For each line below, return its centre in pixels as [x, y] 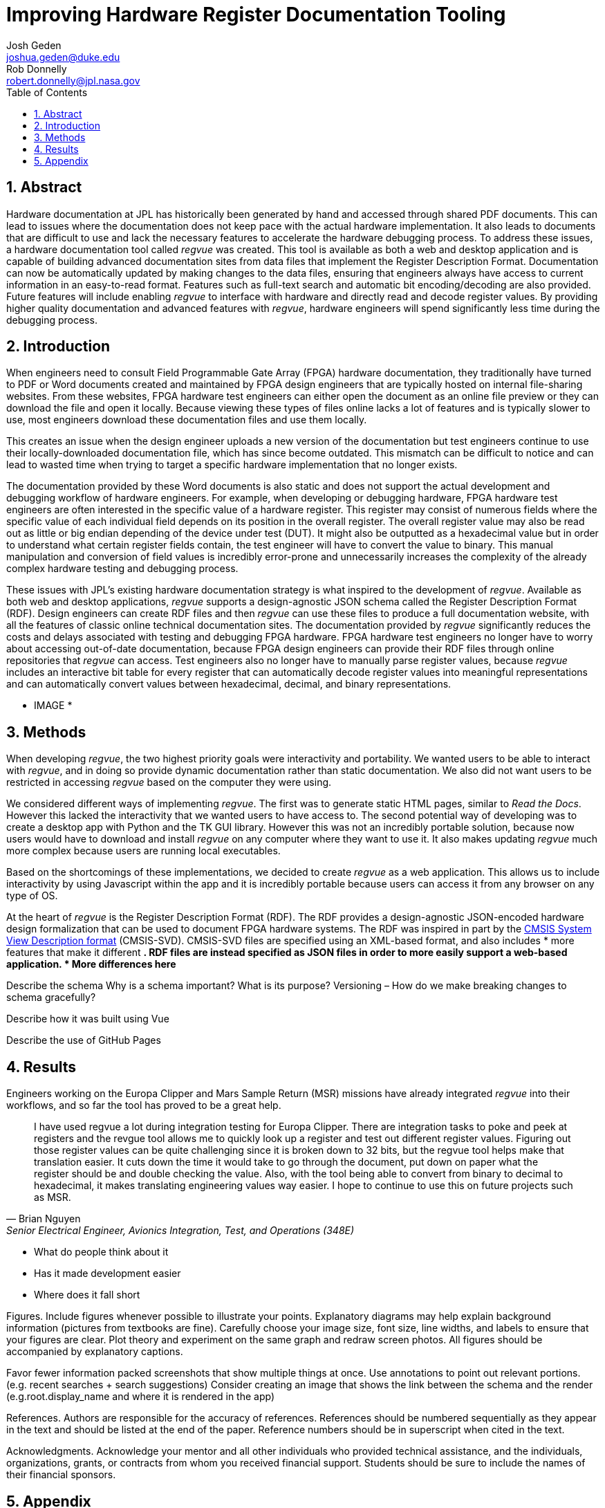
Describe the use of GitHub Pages [84, 1040]
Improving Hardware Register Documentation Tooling [256, 15]
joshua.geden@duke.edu [63, 57]
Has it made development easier [108, 1273]
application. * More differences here [91, 964]
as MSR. [53, 1197]
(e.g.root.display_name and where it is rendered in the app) [141, 1397]
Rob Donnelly [37, 68]
